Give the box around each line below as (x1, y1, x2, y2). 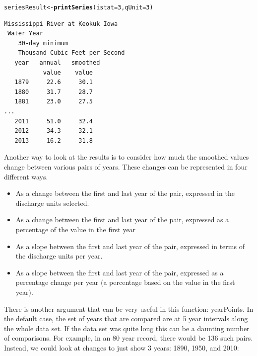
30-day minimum (18, 39, 68, 47)
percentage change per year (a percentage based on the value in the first (15, 277, 235, 287)
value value (43, 69, 93, 76)
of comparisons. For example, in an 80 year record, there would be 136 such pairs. (4, 333, 253, 343)
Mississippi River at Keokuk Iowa (4, 20, 118, 27)
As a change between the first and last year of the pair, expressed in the (15, 188, 235, 198)
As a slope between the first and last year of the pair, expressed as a (15, 267, 224, 277)
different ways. (4, 171, 48, 181)
